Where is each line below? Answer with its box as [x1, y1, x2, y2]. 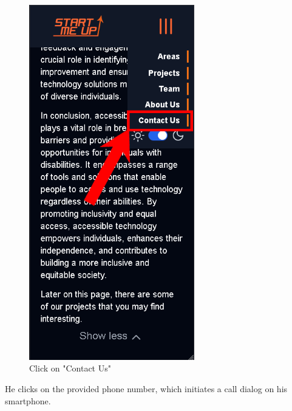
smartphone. [5, 394, 51, 407]
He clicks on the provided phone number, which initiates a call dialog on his [5, 382, 288, 395]
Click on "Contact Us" [29, 362, 111, 375]
